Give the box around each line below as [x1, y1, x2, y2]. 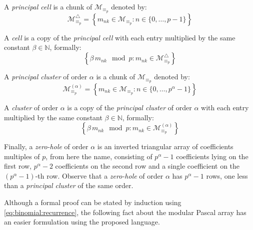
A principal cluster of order [4, 71, 87, 82]
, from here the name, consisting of [45, 151, 152, 161]
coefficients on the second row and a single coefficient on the [55, 161, 240, 171]
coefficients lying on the [176, 151, 248, 161]
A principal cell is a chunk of [4, 1, 92, 11]
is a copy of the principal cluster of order [67, 102, 192, 112]
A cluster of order [4, 102, 58, 112]
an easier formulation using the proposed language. [4, 217, 160, 227]
